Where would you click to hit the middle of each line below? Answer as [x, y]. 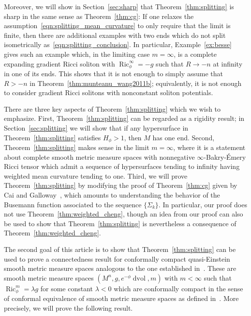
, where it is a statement [209, 147]
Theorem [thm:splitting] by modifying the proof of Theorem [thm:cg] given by [121, 185]
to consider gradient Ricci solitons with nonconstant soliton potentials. [109, 92]
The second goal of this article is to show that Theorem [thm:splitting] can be [120, 249]
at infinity [228, 63]
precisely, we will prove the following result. [68, 308]
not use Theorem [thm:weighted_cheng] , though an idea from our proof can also [124, 214]
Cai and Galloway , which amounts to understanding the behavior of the [112, 195]
